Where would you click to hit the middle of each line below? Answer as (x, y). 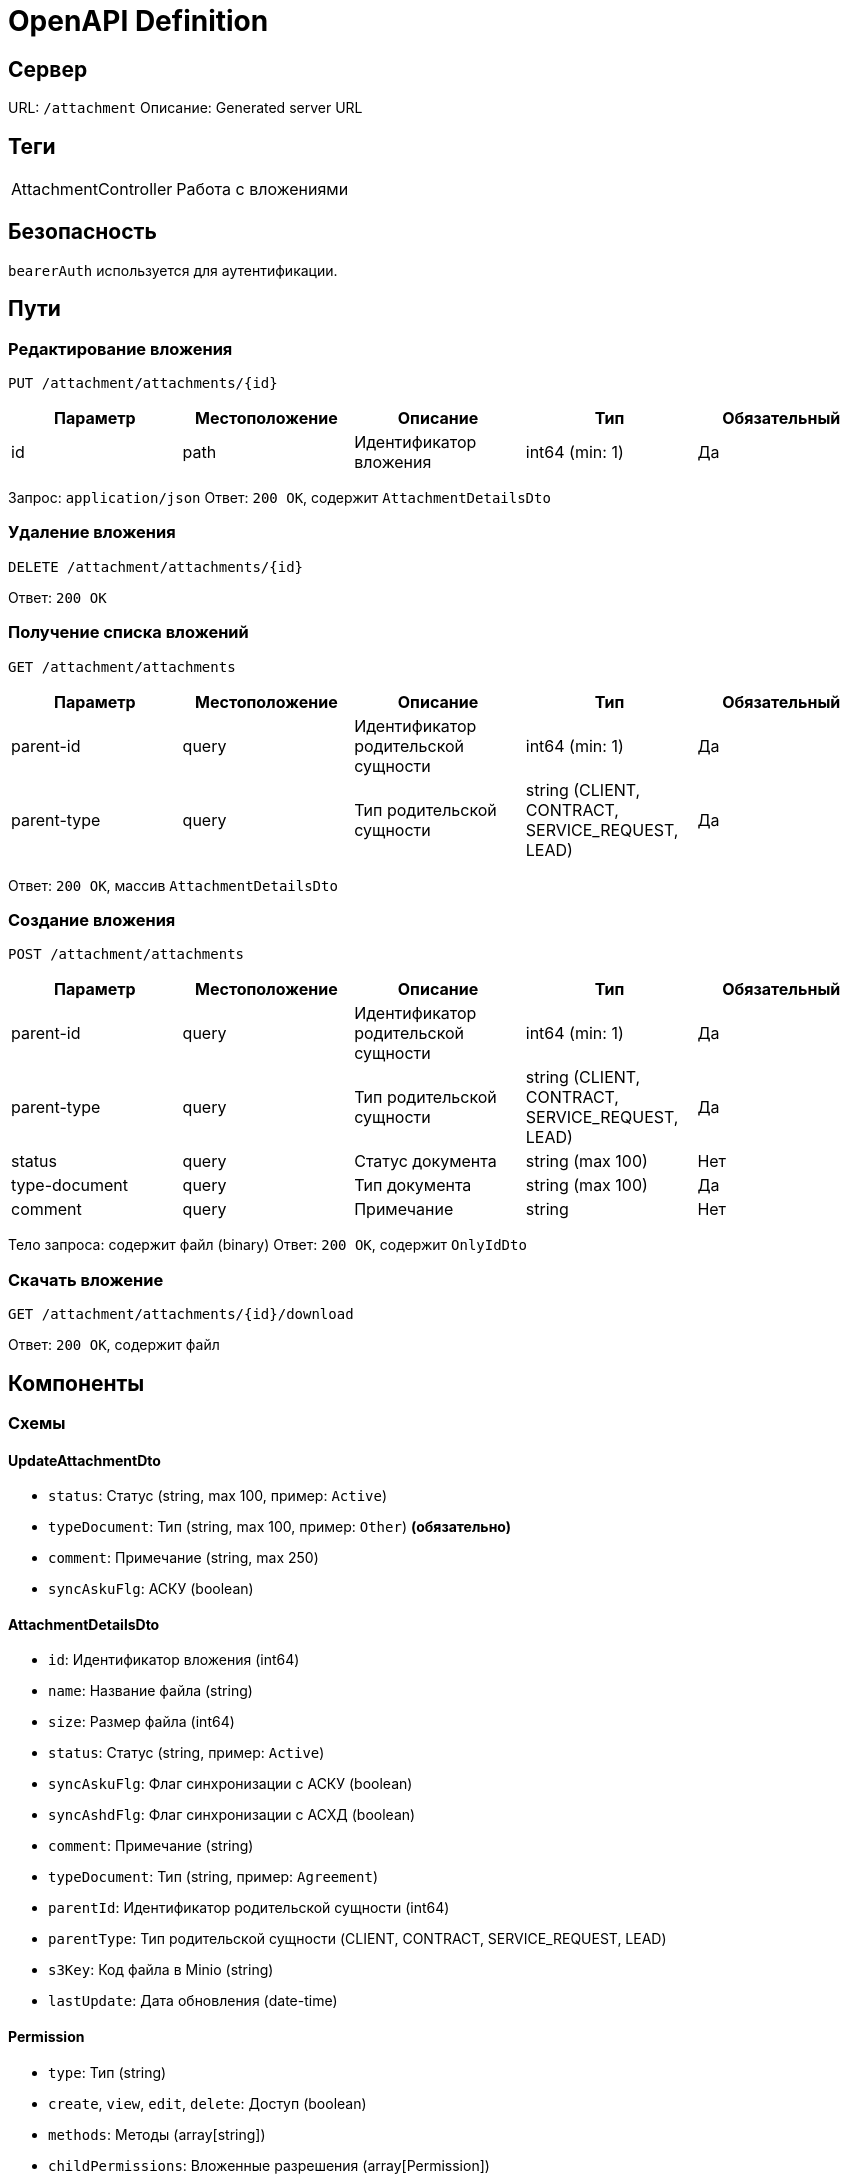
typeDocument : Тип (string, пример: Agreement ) (213, 1877)
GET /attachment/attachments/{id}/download (181, 1314)
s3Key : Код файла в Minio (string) (161, 1970)
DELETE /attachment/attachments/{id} (156, 566)
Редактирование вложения (120, 348)
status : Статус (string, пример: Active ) (186, 1753)
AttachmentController (92, 189)
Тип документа (413, 1185)
